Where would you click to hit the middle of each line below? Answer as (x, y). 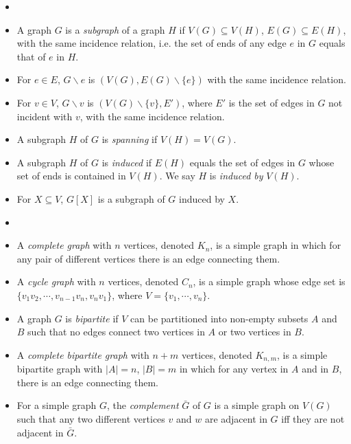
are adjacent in (236, 418)
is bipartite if (92, 318)
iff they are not (313, 418)
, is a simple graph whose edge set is (269, 281)
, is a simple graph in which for (276, 245)
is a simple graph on (257, 405)
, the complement (143, 405)
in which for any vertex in (234, 369)
